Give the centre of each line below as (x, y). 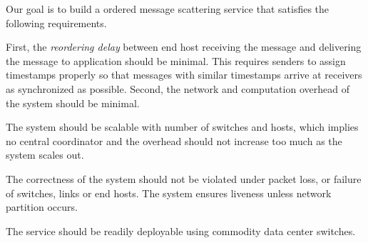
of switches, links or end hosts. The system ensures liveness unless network (169, 193)
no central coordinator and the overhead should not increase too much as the (174, 140)
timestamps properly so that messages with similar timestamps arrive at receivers (184, 75)
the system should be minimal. (73, 103)
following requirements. (56, 23)
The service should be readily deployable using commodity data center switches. (181, 230)
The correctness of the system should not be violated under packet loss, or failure (184, 178)
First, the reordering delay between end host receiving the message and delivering (184, 47)
